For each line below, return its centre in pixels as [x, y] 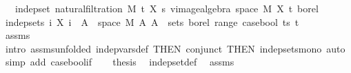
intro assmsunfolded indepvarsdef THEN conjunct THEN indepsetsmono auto [175, 48]
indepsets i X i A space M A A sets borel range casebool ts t [152, 21]
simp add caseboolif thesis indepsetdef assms [120, 62]
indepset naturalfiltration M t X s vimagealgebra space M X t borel [167, 8]
